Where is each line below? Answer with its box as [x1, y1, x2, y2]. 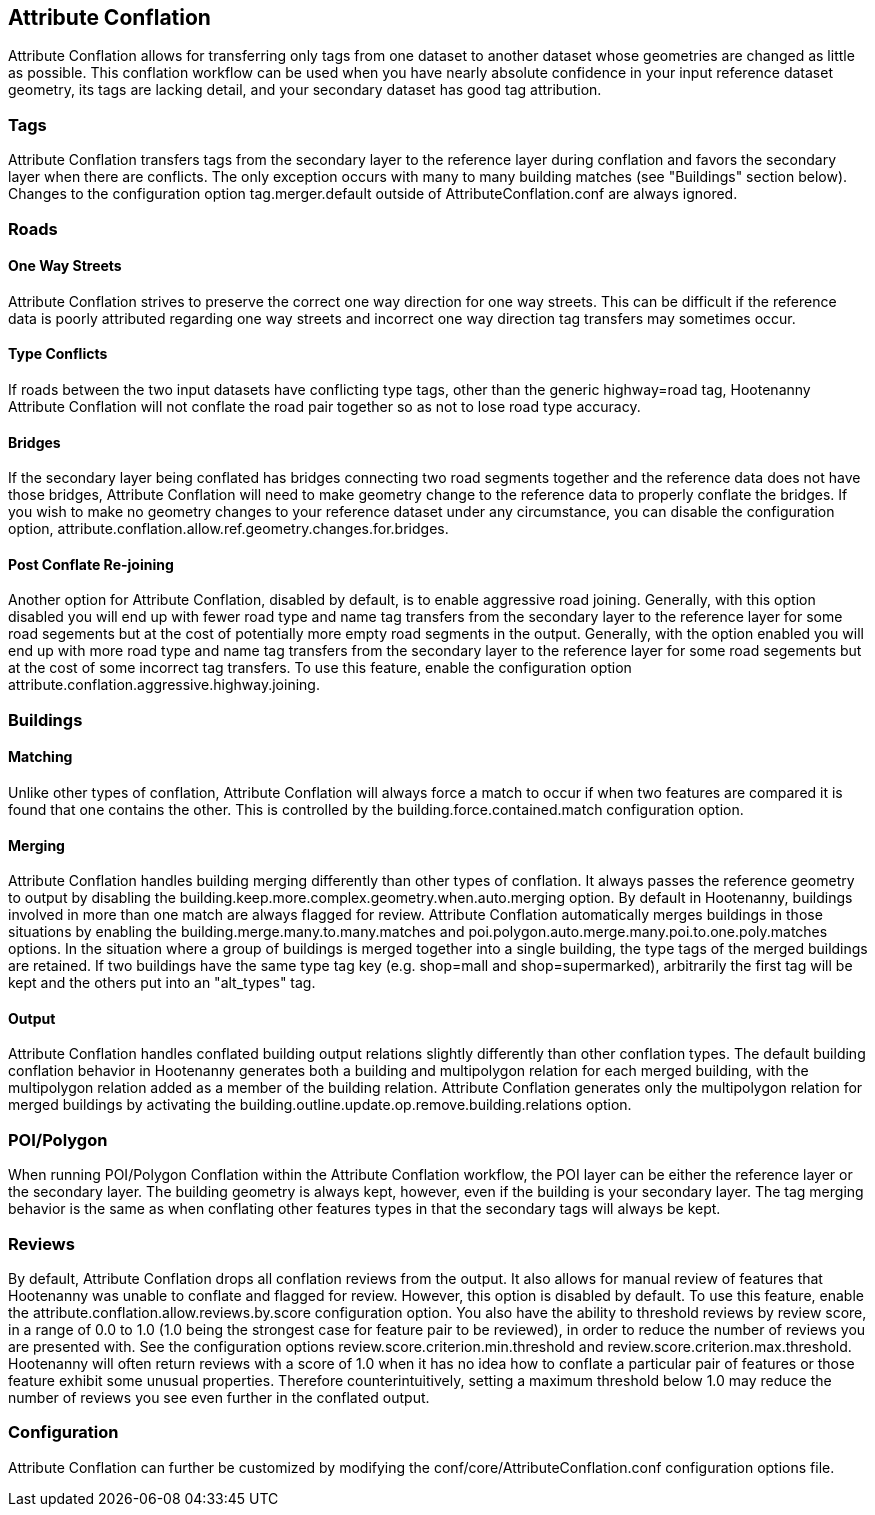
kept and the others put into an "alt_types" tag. [8, 974, 316, 992]
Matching [8, 748, 73, 766]
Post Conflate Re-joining [8, 555, 174, 573]
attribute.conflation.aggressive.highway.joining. [8, 676, 320, 694]
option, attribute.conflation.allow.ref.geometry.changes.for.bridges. [8, 520, 449, 538]
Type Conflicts [8, 345, 108, 363]
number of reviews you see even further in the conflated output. [8, 1388, 430, 1406]
